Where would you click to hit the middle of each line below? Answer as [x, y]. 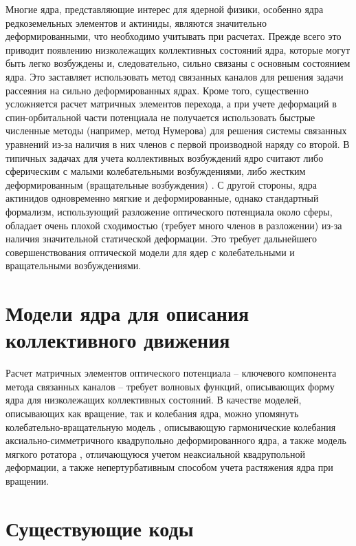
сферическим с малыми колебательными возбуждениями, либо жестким [156, 171]
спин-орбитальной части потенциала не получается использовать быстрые [160, 117]
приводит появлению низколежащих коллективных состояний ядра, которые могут [178, 49]
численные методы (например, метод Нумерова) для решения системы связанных [176, 130]
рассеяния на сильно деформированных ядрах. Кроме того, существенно [157, 90]
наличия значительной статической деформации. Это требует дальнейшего [162, 239]
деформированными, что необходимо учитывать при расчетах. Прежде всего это [174, 36]
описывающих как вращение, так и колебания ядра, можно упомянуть [152, 413]
